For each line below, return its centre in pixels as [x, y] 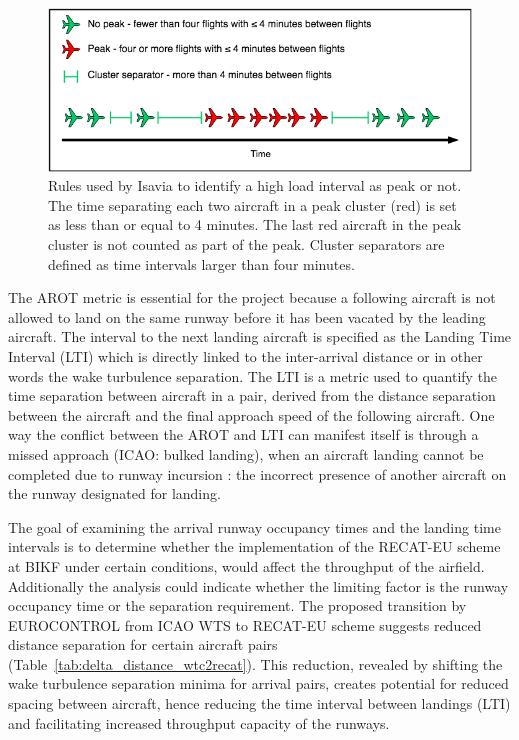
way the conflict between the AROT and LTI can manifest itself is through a [243, 434]
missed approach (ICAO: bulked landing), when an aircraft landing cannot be [246, 453]
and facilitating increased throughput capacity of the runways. [199, 722]
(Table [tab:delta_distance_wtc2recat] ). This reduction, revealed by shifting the [255, 663]
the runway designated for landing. [114, 493]
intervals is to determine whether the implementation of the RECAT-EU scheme [254, 546]
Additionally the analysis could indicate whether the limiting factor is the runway [258, 585]
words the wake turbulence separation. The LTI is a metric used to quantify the [253, 375]
